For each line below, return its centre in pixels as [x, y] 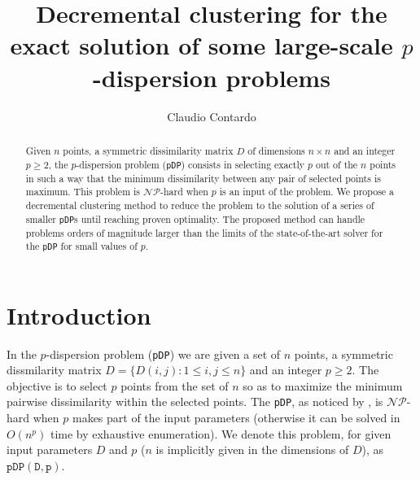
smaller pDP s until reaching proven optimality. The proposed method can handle [195, 218]
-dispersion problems [212, 77]
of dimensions [276, 150]
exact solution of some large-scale [201, 45]
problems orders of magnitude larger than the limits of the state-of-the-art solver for [204, 232]
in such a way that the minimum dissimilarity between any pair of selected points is [203, 178]
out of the [337, 164]
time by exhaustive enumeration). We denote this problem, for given [221, 433]
